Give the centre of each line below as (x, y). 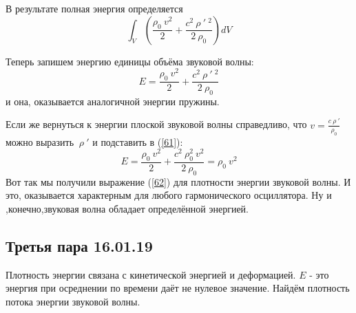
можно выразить (40, 141)
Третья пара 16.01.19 (79, 246)
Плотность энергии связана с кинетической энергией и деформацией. (151, 274)
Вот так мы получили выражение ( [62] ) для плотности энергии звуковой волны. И (178, 181)
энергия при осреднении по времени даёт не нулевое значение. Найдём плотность (178, 288)
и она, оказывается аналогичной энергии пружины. (113, 101)
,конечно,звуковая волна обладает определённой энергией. (127, 209)
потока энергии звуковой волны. (73, 302)
